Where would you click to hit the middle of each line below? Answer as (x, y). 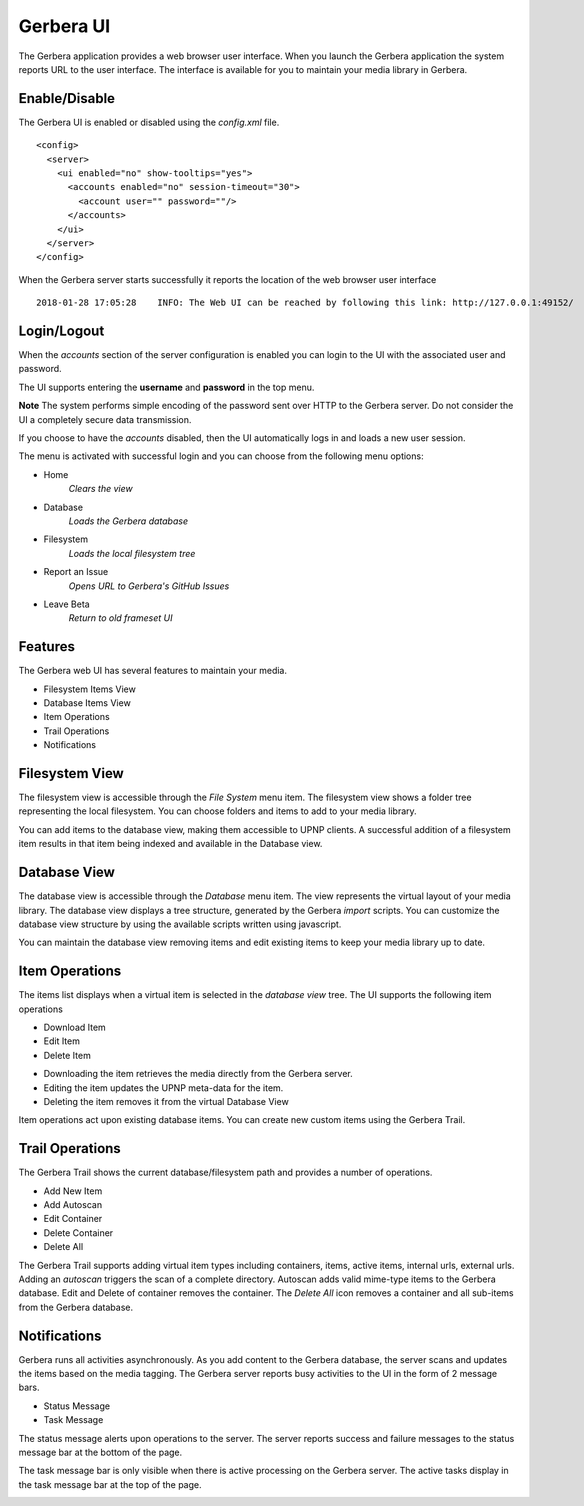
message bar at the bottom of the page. (100, 1452)
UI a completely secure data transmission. (105, 419)
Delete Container (78, 1232)
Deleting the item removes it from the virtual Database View (166, 1101)
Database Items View (87, 702)
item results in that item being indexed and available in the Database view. (170, 844)
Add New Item (73, 1191)
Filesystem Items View (90, 689)
